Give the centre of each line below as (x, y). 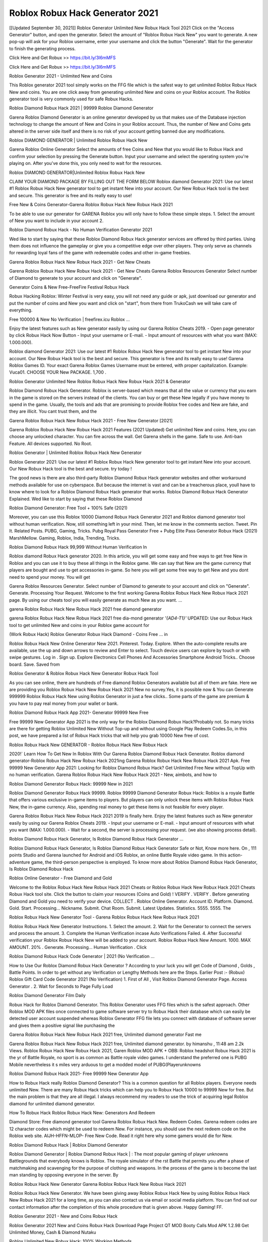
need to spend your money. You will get (50, 577)
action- (235, 855)
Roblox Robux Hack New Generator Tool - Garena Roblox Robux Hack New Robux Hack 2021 (104, 917)
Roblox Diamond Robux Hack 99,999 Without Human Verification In (78, 547)
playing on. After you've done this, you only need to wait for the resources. (86, 163)
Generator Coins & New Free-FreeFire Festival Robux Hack (69, 287)
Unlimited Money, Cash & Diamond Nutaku (53, 1232)
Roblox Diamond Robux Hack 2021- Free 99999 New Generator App (79, 1074)
